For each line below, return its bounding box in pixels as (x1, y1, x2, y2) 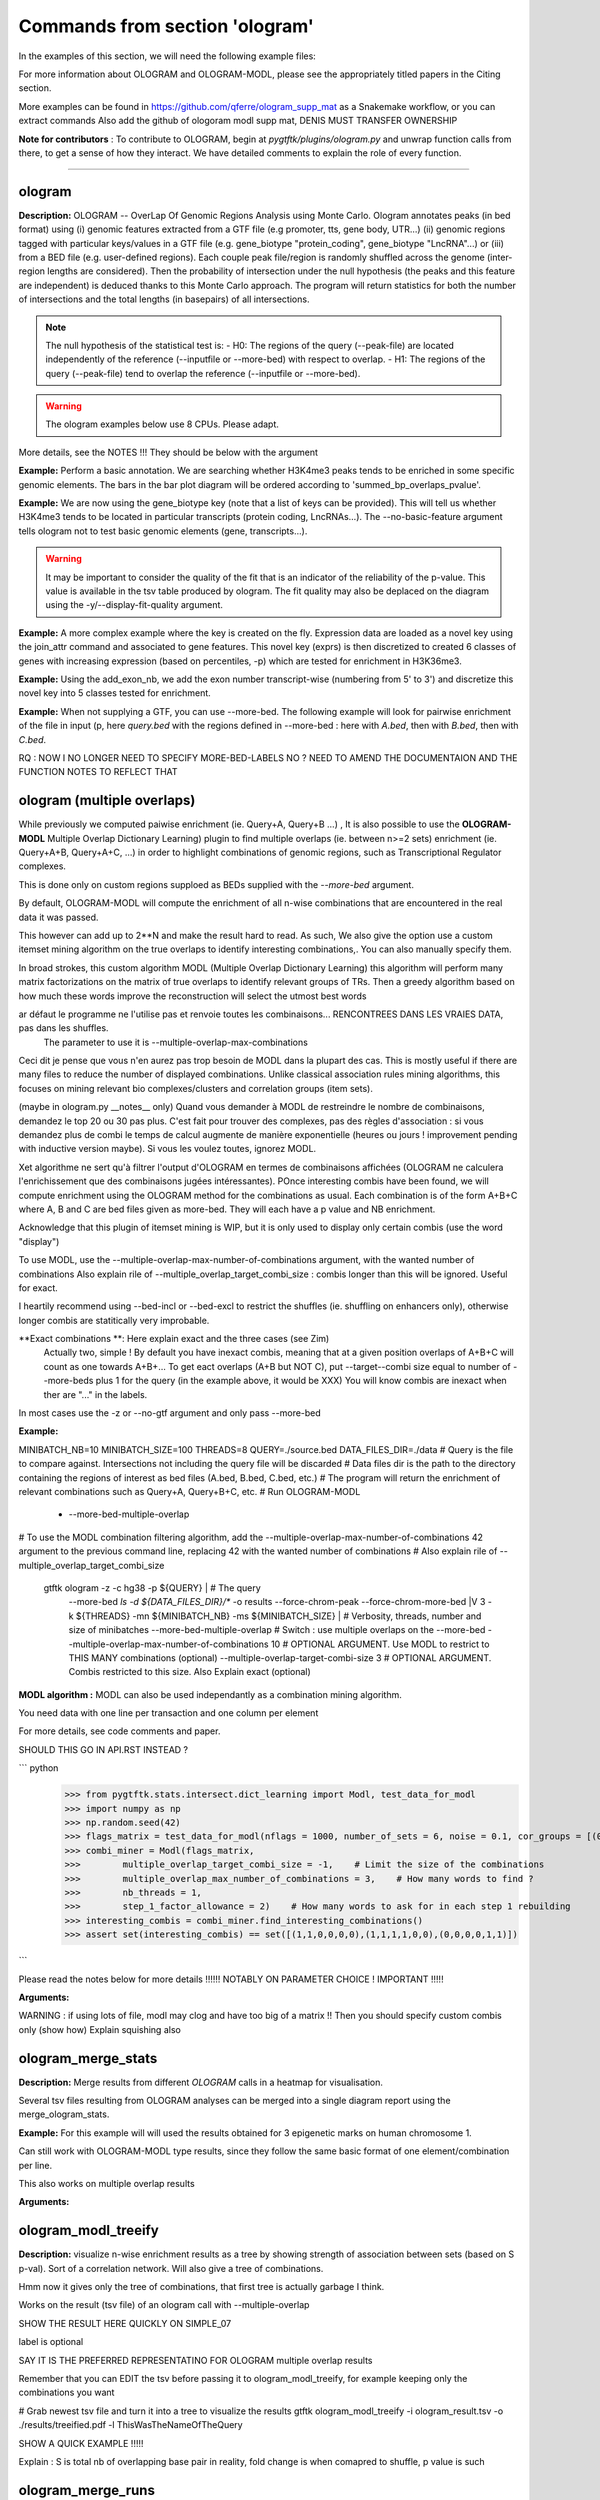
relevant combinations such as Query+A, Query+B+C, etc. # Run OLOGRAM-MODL (18, 1486, 361, 1497)
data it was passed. (18, 911, 99, 923)
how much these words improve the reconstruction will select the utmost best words (18, 990, 367, 1002)
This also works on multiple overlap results (18, 2177, 195, 2189)
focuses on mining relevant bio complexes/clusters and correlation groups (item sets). (18, 1082, 374, 1094)
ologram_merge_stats (18, 2050, 158, 2067)
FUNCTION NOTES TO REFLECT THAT (18, 766, 179, 778)
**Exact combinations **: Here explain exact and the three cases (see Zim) (18, 1333, 330, 1345)
